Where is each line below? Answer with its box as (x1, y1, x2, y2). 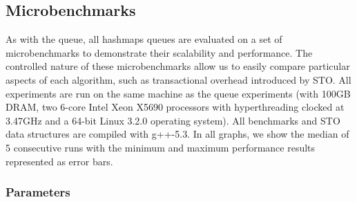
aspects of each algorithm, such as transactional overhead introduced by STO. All (6, 72, 351, 86)
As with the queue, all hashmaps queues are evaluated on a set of (6, 32, 282, 46)
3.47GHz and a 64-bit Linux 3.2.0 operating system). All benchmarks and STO (6, 113, 340, 127)
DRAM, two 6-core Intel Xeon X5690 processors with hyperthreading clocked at (6, 100, 345, 114)
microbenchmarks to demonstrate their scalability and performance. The (6, 45, 313, 59)
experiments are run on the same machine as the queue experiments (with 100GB (6, 86, 351, 100)
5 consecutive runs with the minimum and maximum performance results (6, 140, 316, 154)
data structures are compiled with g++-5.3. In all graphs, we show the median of (6, 127, 349, 141)
